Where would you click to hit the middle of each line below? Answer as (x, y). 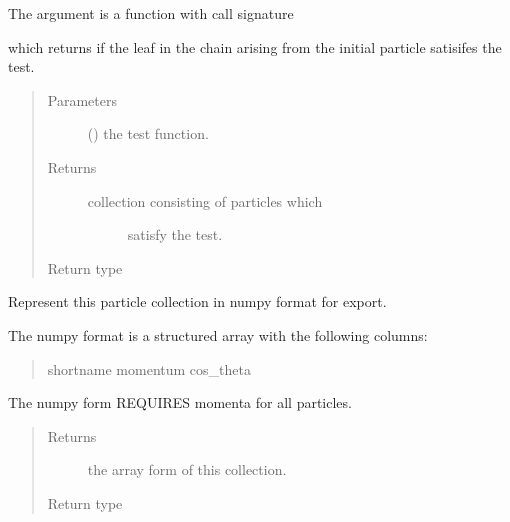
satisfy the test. (175, 234)
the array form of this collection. (187, 469)
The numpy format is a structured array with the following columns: (218, 334)
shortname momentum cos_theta (149, 368)
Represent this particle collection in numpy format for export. (197, 301)
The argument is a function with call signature (151, 13)
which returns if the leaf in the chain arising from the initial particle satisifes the (255, 46)
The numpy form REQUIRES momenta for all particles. (180, 402)
